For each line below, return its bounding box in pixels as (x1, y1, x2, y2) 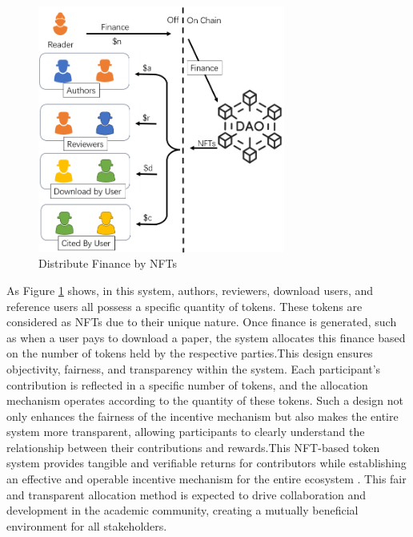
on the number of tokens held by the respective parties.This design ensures (6, 345, 373, 361)
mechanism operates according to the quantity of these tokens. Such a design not (6, 392, 403, 409)
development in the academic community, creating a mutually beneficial (6, 502, 359, 519)
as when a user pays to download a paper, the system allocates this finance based (6, 329, 406, 345)
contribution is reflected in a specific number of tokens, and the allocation (6, 376, 368, 393)
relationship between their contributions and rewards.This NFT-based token (6, 438, 380, 455)
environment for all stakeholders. (6, 517, 167, 534)
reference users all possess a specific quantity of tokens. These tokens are (6, 297, 363, 314)
